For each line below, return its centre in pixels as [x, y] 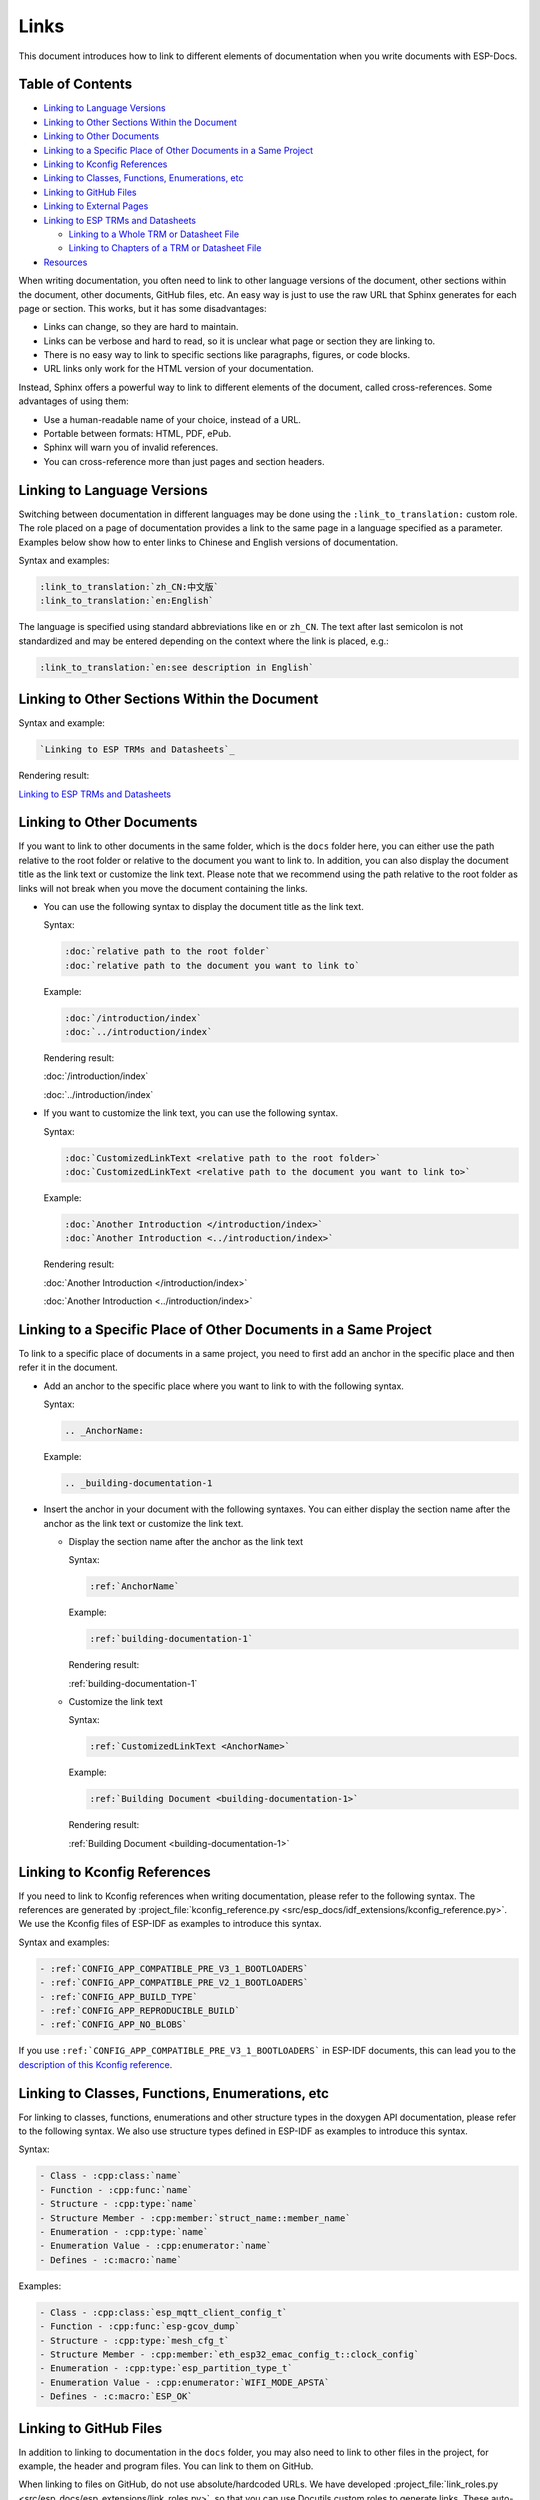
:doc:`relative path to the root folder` [167, 951]
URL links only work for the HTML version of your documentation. [178, 369]
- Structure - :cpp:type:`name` [119, 2204]
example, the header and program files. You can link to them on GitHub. [166, 2466]
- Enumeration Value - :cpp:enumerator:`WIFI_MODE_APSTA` [184, 2382]
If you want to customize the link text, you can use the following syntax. [191, 1113]
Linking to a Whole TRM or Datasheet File [154, 234]
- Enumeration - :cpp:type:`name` [124, 2231]
